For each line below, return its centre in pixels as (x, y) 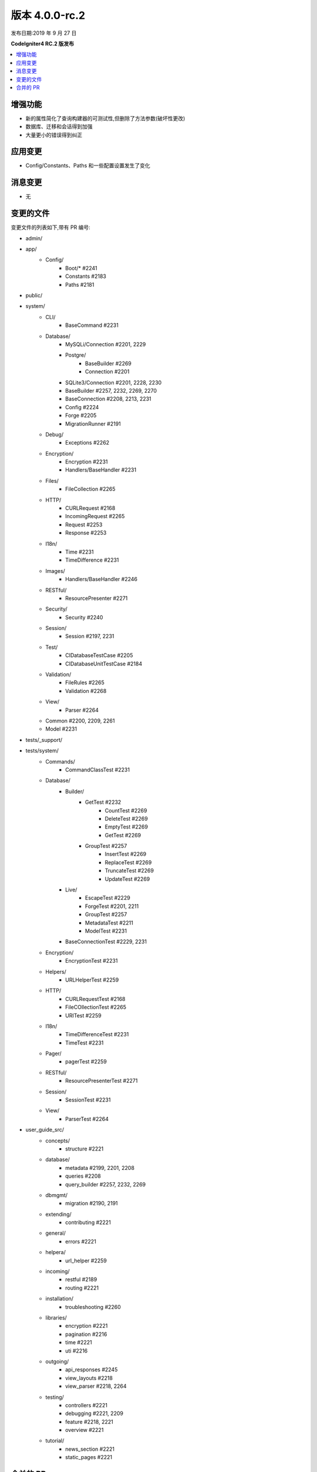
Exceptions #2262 (87, 443)
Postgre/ (76, 355)
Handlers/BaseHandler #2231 (101, 470)
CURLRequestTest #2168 (95, 999)
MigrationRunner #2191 (93, 423)
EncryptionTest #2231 (92, 961)
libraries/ (56, 1318)
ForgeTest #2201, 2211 (112, 906)
